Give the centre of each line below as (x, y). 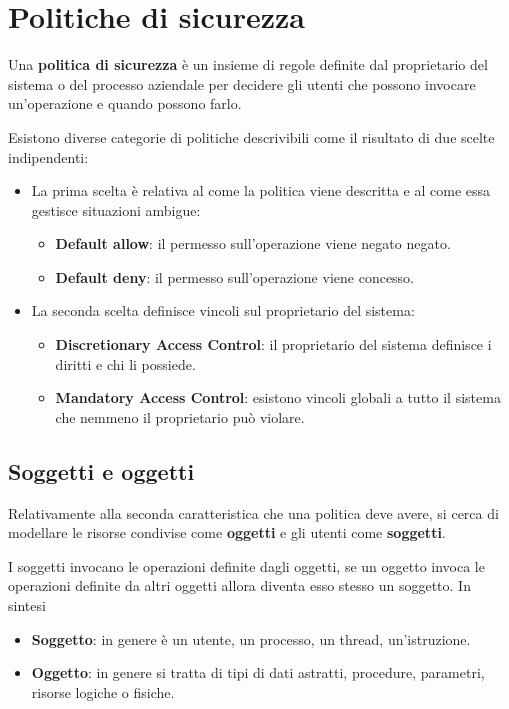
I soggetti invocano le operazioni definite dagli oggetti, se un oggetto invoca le (246, 565)
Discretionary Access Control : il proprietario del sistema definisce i (273, 344)
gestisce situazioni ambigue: (116, 209)
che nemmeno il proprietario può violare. (180, 416)
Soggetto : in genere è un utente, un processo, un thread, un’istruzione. (251, 638)
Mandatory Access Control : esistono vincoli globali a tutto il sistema (278, 397)
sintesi (27, 605)
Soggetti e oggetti (101, 470)
